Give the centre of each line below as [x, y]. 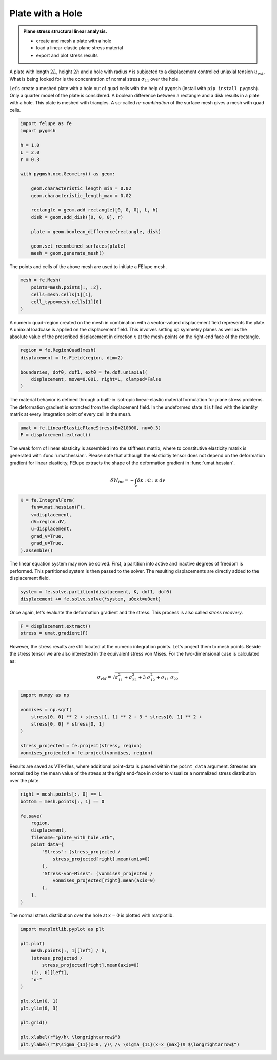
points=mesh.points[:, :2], [66, 287]
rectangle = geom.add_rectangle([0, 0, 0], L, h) [95, 210]
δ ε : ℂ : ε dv [151, 480]
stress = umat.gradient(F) [54, 633]
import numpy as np [45, 695]
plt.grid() [34, 1023]
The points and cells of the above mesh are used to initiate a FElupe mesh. [88, 267]
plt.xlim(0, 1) [39, 1001]
